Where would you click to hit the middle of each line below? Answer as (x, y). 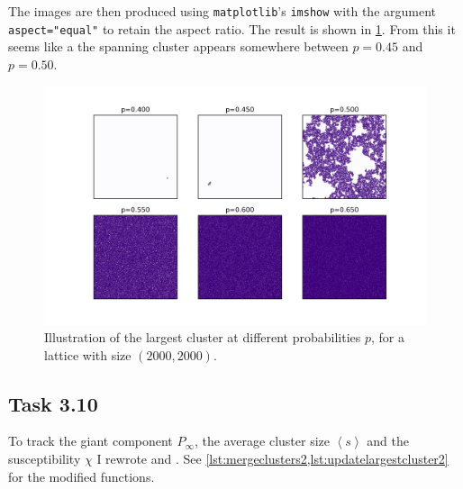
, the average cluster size (262, 441)
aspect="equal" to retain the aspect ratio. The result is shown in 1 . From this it (232, 28)
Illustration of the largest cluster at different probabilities (203, 337)
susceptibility (45, 459)
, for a (388, 337)
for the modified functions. (82, 476)
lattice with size (88, 354)
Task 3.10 (53, 403)
